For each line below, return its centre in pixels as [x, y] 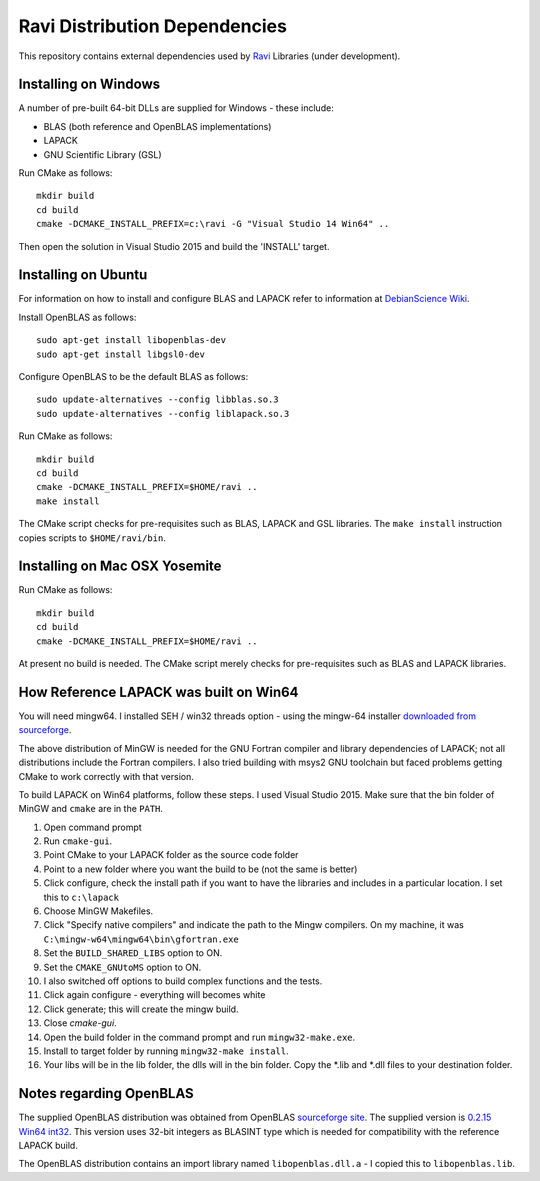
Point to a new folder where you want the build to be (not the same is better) [200, 869]
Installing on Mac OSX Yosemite [120, 566]
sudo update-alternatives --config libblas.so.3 [157, 399]
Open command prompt [92, 827]
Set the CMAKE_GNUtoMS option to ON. [122, 967]
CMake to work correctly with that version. [106, 776]
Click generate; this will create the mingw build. [141, 1009]
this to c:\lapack [81, 897]
